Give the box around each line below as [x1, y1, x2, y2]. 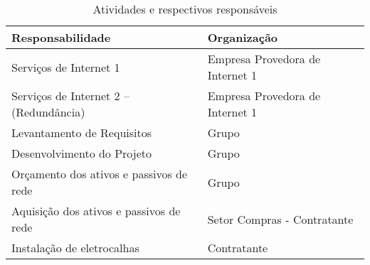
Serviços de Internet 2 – [11, 87, 129, 104]
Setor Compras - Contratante [207, 210, 354, 227]
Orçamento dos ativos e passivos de [11, 166, 188, 182]
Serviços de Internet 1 [11, 58, 120, 75]
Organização [207, 29, 278, 45]
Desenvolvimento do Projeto [11, 145, 152, 161]
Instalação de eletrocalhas [11, 239, 139, 256]
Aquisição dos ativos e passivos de [11, 202, 181, 219]
